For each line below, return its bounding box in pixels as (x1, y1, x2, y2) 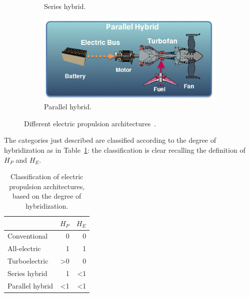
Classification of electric (10, 171, 83, 182)
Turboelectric (7, 256, 48, 266)
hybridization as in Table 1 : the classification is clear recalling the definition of (4, 145, 245, 155)
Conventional (7, 231, 48, 241)
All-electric (7, 243, 41, 254)
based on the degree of (12, 191, 81, 201)
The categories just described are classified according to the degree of (4, 135, 216, 145)
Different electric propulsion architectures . (24, 118, 156, 128)
